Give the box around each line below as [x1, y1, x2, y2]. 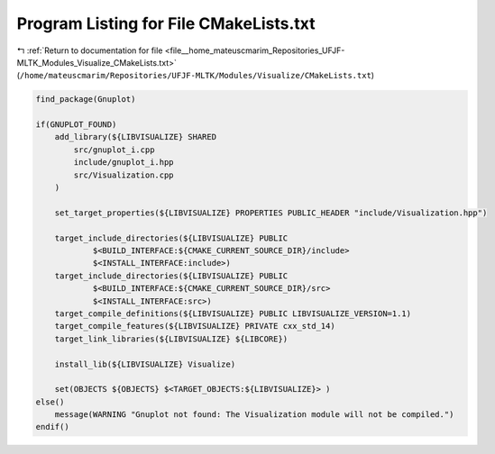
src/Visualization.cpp [73, 169, 175, 180]
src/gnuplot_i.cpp [73, 144, 155, 155]
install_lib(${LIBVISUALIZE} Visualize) [54, 359, 236, 369]
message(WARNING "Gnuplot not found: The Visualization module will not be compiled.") [54, 410, 454, 420]
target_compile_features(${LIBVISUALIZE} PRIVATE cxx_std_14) [54, 321, 335, 331]
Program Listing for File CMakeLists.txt [16, 14, 316, 33]
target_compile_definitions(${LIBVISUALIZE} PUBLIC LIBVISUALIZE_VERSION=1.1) [54, 308, 412, 319]
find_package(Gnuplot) [35, 95, 136, 104]
